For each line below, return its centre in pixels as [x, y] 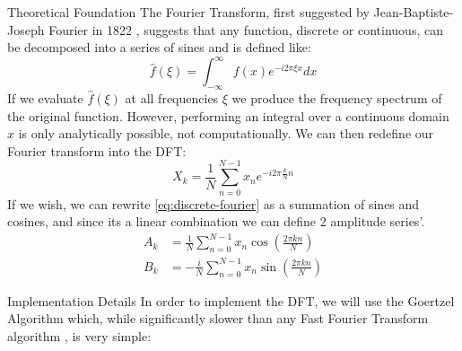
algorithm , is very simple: [79, 336]
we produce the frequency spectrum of [337, 98]
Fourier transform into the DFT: [97, 150]
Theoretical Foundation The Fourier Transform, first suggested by [188, 12]
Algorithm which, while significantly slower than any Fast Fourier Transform [218, 318]
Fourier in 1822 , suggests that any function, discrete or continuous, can [246, 29]
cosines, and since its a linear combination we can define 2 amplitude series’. [216, 221]
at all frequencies [172, 98]
